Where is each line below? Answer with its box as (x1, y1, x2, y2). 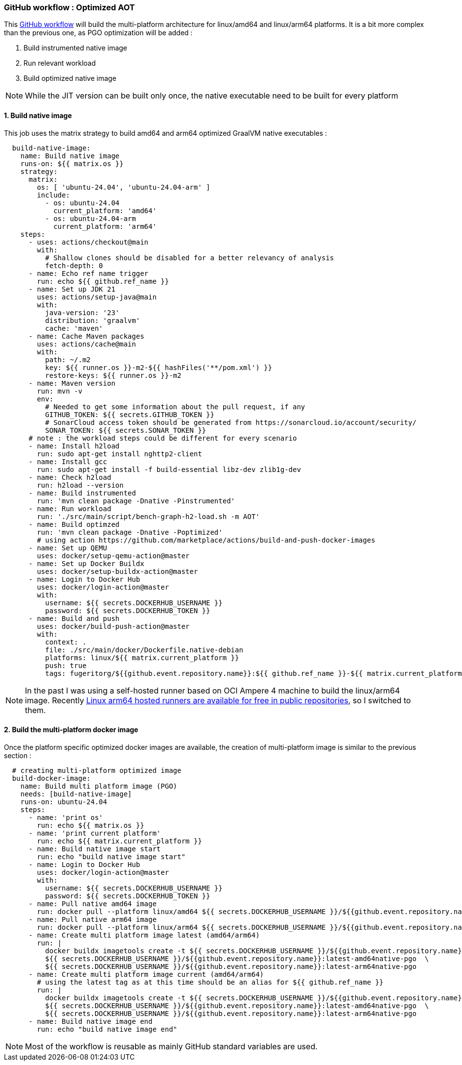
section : (4, 751, 32, 760)
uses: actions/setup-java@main (37, 293, 157, 301)
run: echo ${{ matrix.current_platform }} (37, 837, 202, 845)
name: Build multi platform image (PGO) (20, 782, 178, 790)
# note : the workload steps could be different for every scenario (28, 434, 297, 442)
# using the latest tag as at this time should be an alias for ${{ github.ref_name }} (37, 978, 384, 986)
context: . (45, 638, 87, 646)
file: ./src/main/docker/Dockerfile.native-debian (45, 645, 243, 654)
